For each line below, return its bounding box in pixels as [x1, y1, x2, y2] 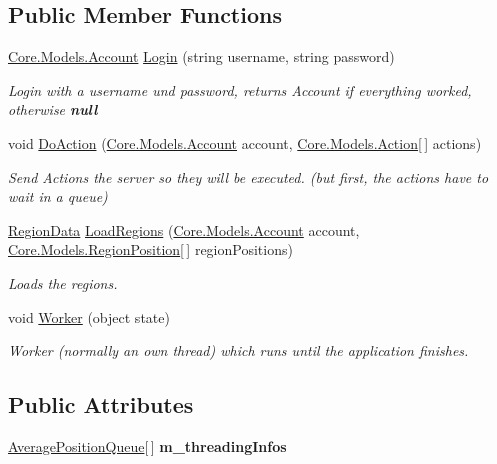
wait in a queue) [8, 186, 108, 207]
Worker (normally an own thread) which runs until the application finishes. [8, 340, 469, 361]
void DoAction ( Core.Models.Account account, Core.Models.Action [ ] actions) [8, 132, 482, 153]
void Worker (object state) [8, 306, 170, 327]
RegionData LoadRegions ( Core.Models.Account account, [8, 219, 360, 240]
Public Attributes [8, 389, 194, 420]
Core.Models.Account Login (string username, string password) [8, 46, 395, 67]
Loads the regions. [8, 272, 118, 293]
